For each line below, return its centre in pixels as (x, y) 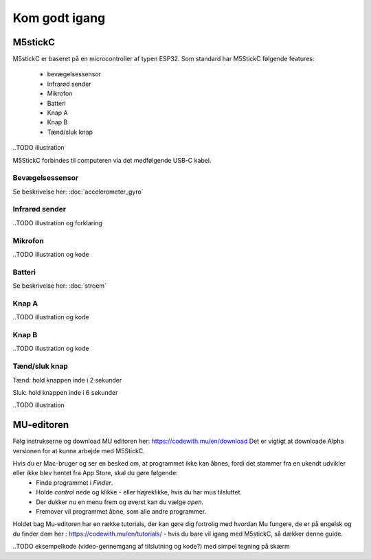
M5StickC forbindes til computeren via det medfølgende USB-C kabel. (112, 160)
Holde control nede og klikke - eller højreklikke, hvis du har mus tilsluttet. (139, 492)
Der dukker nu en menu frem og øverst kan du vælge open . (120, 502)
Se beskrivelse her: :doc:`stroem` (59, 286)
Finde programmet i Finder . (75, 482)
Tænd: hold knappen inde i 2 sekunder (67, 380)
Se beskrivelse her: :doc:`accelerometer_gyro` (78, 192)
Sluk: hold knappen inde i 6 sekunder (65, 392)
